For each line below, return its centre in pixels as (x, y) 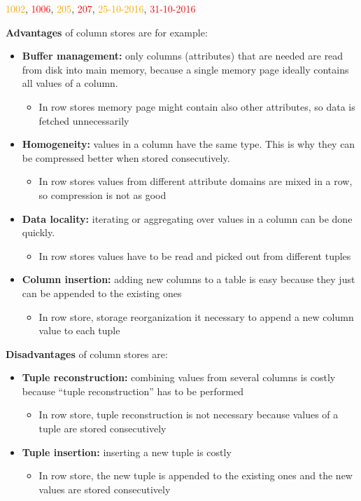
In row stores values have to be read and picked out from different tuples (195, 255)
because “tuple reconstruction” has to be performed (133, 391)
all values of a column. (70, 83)
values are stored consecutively (105, 489)
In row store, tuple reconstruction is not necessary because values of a (189, 414)
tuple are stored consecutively (102, 428)
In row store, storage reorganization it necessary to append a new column (196, 316)
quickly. (38, 232)
